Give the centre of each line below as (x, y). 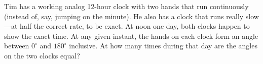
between (17, 46)
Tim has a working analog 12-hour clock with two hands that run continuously (126, 6)
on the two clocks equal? (42, 55)
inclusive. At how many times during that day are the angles (163, 46)
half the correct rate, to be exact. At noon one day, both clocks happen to (135, 26)
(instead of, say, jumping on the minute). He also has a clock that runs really (124, 16)
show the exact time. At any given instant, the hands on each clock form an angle (131, 36)
